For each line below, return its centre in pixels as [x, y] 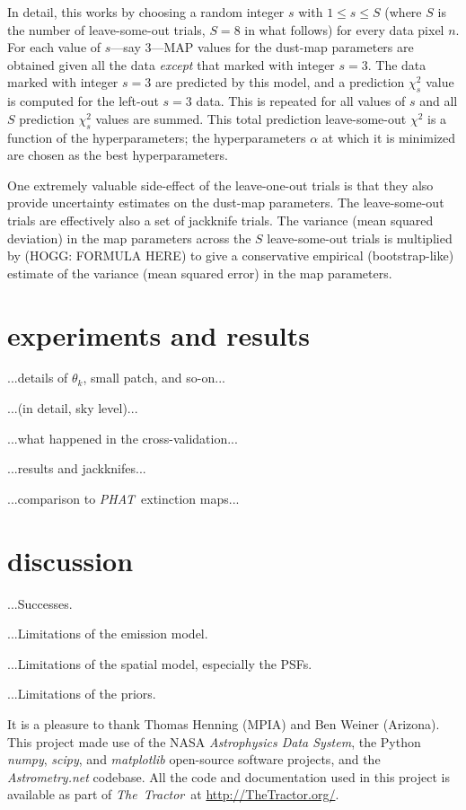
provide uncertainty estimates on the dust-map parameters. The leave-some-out [226, 202]
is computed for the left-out [83, 101]
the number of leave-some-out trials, [106, 29]
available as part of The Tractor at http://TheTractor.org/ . [173, 794]
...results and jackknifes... [77, 468]
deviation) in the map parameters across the [129, 238]
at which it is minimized [389, 137]
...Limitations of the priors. [82, 694]
